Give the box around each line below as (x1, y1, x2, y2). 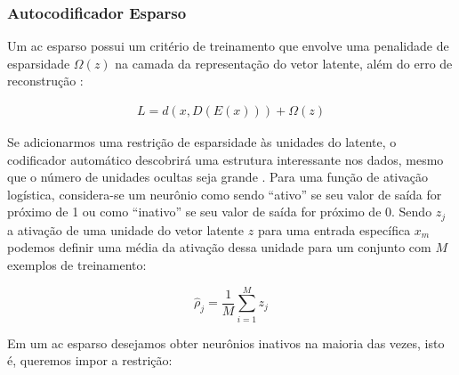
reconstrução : (7, 71, 84, 90)
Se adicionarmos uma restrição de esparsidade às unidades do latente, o (7, 133, 397, 151)
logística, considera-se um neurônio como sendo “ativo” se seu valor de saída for (7, 184, 442, 203)
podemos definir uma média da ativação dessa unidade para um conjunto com (7, 238, 431, 257)
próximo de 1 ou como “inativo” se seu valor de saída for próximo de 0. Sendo (7, 202, 432, 221)
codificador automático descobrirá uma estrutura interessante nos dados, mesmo (7, 150, 444, 168)
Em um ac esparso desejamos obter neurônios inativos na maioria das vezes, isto (7, 333, 445, 352)
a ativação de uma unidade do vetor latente (7, 220, 245, 239)
